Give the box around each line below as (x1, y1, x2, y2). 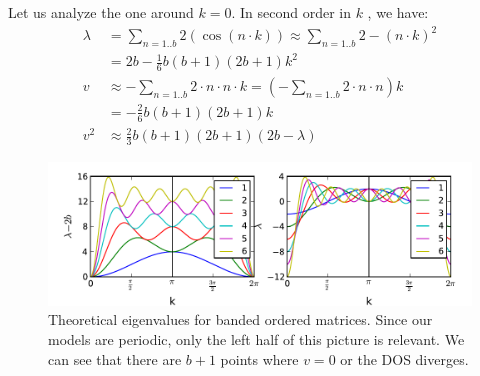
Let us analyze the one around (8, 2, 194, 22)
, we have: (367, 2, 429, 22)
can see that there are (48, 348, 182, 369)
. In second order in (231, 2, 351, 22)
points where (220, 348, 299, 369)
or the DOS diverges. (340, 348, 469, 369)
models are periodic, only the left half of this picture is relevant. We (48, 329, 465, 350)
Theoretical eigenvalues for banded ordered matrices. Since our (48, 309, 433, 330)
